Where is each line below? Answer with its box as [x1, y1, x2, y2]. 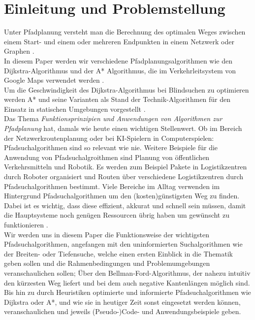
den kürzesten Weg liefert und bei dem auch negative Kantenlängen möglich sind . [4, 277, 250, 288]
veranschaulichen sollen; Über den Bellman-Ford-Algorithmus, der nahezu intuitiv [4, 267, 251, 278]
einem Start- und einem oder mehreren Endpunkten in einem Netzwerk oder [4, 36, 234, 46]
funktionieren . [4, 220, 48, 229]
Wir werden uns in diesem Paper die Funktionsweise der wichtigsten [4, 229, 210, 239]
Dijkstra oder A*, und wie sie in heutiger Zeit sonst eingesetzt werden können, [4, 296, 241, 307]
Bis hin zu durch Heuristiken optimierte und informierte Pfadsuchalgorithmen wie [4, 287, 251, 297]
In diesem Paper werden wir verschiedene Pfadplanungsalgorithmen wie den [4, 55, 232, 65]
